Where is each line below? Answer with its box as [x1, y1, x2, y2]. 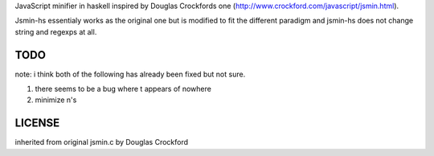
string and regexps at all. [14, 27, 97, 36]
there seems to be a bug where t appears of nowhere [35, 84, 212, 94]
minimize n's [35, 95, 77, 105]
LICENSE [14, 117, 60, 130]
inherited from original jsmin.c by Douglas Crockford [14, 138, 189, 147]
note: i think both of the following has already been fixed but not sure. [14, 69, 246, 79]
